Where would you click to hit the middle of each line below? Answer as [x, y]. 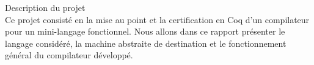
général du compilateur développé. [69, 55]
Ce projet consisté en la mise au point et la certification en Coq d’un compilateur [157, 19]
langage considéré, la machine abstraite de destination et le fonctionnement [146, 43]
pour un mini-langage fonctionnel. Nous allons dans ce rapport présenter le [145, 31]
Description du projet [45, 7]
